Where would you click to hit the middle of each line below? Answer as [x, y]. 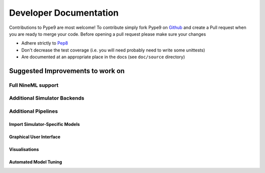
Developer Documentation [64, 13]
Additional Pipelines [34, 111]
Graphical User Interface [35, 137]
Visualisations [24, 149]
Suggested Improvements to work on [67, 71]
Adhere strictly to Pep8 [45, 43]
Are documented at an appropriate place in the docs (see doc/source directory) [103, 57]
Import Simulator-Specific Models [45, 124]
